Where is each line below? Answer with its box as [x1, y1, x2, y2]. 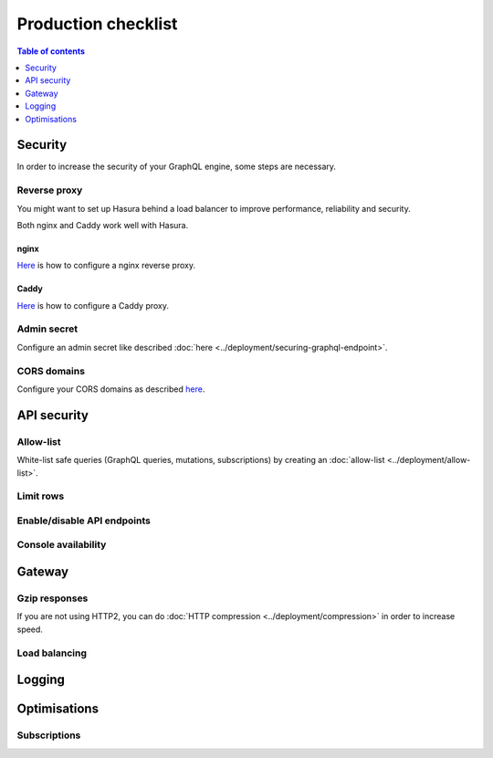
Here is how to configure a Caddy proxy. [16, 300, 169, 311]
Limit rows [16, 490, 65, 502]
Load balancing [16, 647, 87, 659]
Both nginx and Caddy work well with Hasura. [16, 219, 189, 230]
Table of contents [16, 46, 86, 57]
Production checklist [16, 14, 178, 34]
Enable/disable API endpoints [16, 514, 151, 527]
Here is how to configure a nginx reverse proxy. [16, 260, 196, 271]
